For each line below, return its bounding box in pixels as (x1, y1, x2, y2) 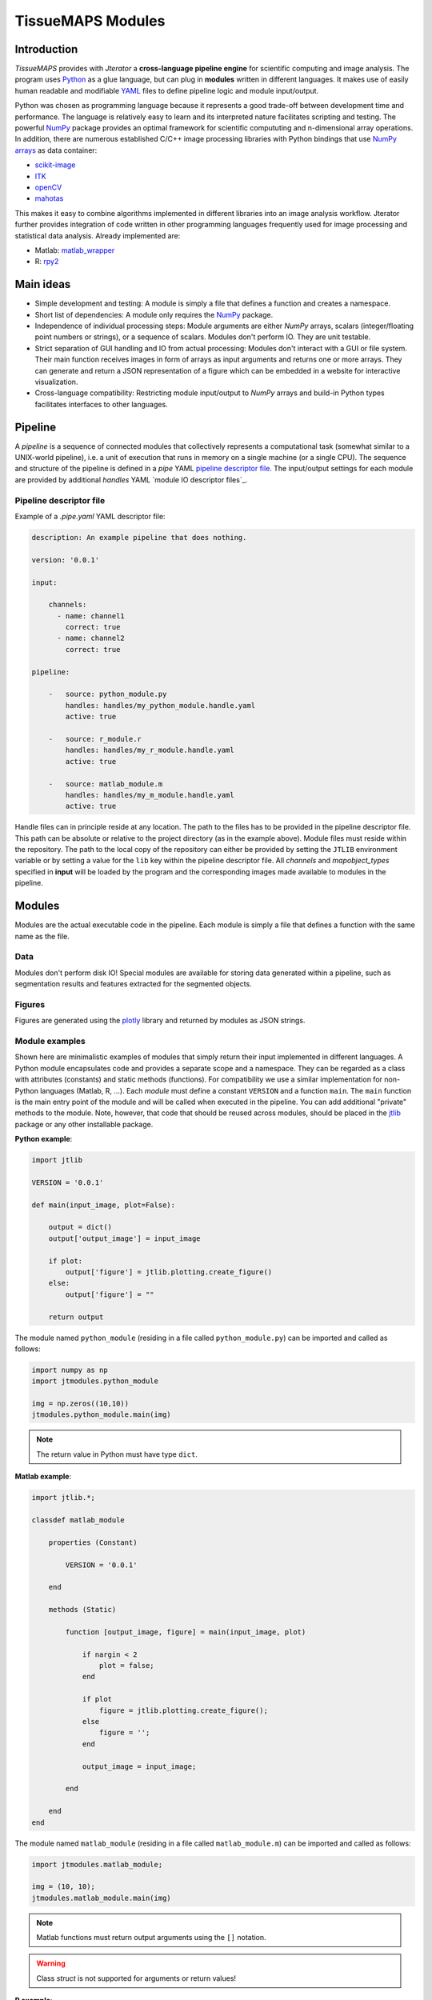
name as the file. (14, 931, 70, 941)
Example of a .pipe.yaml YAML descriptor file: (14, 511, 166, 521)
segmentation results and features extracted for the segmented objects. (14, 979, 252, 989)
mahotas (34, 194, 64, 203)
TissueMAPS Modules (14, 12, 166, 30)
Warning (36, 1958, 66, 1968)
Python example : (14, 1134, 73, 1144)
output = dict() (48, 1222, 112, 1232)
